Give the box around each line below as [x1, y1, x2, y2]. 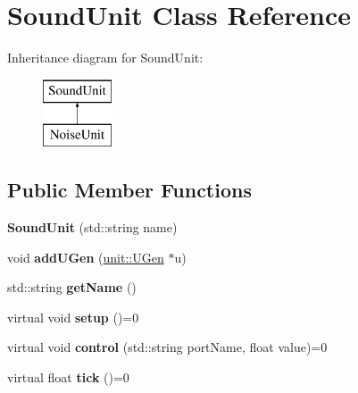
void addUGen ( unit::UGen [7, 247, 164, 266]
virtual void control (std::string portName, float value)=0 [7, 338, 328, 356]
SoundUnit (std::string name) [7, 218, 178, 237]
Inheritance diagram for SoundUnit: [7, 48, 204, 67]
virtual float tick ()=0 [7, 368, 129, 387]
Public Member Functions [7, 176, 252, 204]
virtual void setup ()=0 [7, 307, 139, 326]
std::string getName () [7, 278, 137, 297]
